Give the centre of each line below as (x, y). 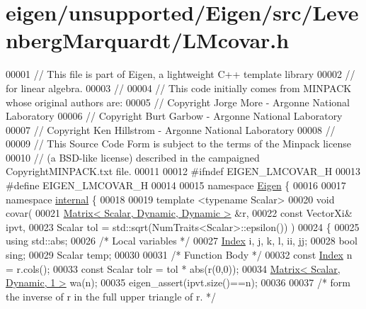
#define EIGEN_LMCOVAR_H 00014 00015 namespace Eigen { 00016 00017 (176, 185)
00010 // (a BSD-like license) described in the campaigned (133, 157)
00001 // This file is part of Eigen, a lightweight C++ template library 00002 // (181, 74)
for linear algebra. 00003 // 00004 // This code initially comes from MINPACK (179, 88)
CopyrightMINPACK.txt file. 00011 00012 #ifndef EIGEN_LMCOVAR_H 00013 (183, 171)
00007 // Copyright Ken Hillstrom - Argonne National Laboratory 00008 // (171, 129)
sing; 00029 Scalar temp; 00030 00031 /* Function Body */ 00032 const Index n (179, 255)
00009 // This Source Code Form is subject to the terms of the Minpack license (178, 144)
